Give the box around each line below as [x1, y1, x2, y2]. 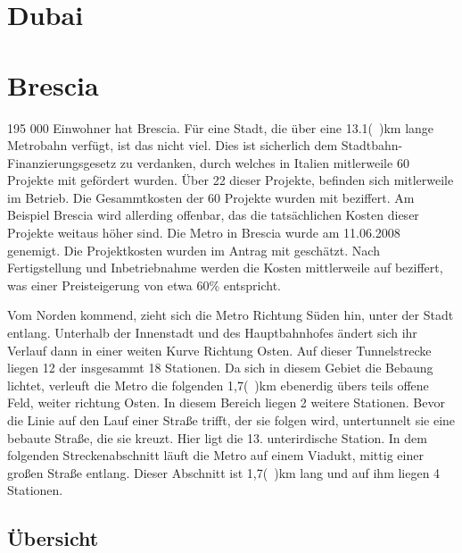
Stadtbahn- [341, 136, 403, 155]
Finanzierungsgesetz [7, 153, 117, 172]
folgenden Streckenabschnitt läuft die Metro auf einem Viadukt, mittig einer [7, 446, 424, 465]
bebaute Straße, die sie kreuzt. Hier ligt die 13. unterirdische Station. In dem [7, 428, 427, 447]
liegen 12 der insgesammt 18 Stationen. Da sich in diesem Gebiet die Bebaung [7, 358, 433, 377]
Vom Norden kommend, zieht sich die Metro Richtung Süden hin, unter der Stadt [7, 306, 454, 324]
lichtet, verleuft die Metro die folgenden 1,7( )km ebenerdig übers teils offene [7, 375, 429, 394]
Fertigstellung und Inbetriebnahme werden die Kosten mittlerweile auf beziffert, [7, 258, 443, 277]
